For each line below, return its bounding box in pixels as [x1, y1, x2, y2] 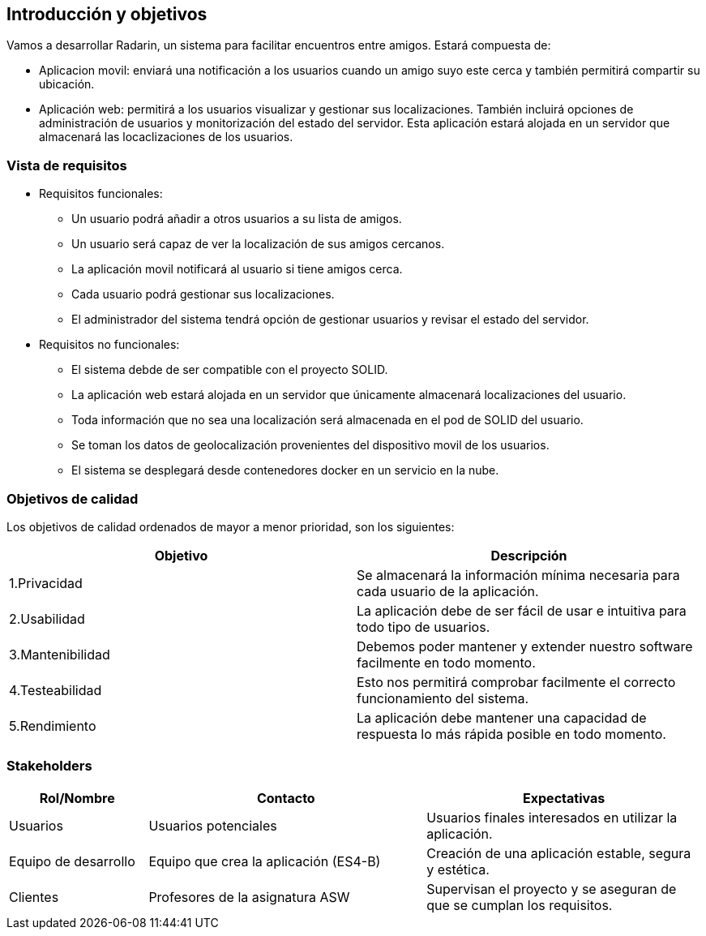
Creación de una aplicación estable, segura [426, 844, 691, 861]
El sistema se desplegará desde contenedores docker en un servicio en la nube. [71, 463, 499, 478]
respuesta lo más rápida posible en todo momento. [357, 725, 666, 742]
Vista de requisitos [6, 157, 127, 174]
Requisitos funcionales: [39, 187, 163, 201]
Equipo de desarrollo [9, 852, 135, 869]
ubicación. [39, 77, 95, 92]
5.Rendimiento [9, 717, 96, 734]
